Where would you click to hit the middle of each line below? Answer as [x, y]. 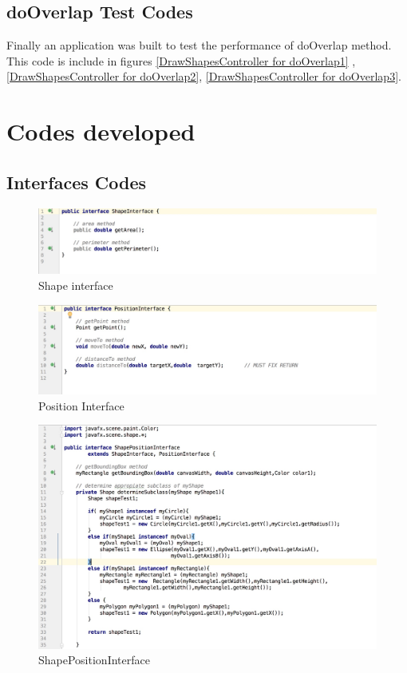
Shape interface [76, 285]
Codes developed [101, 131]
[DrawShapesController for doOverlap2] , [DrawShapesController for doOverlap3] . [204, 76]
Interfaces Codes [77, 182]
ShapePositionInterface [94, 660]
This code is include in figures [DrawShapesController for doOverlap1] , [181, 60]
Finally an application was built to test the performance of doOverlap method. [199, 45]
